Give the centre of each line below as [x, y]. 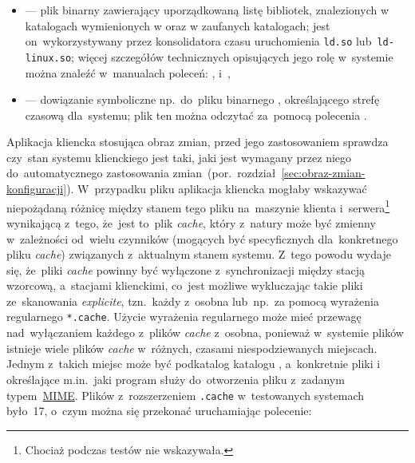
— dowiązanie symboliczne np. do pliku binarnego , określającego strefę [202, 99]
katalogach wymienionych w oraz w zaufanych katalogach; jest [178, 25]
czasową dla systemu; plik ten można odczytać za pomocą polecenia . [196, 115]
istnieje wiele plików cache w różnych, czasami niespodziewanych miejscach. [192, 348]
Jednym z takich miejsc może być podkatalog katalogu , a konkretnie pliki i [194, 364]
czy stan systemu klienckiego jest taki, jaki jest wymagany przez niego [179, 157]
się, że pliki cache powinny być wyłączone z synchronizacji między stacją [186, 269]
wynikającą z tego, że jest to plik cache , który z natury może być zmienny [191, 222]
